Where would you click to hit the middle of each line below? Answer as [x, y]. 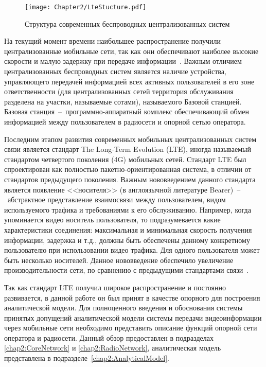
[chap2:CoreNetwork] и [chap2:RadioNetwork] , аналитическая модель [113, 348]
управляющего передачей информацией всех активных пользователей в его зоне [129, 81]
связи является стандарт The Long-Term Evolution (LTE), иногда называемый [128, 149]
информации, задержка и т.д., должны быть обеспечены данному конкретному [127, 240]
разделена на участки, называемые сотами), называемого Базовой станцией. [123, 101]
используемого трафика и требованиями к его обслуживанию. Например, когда [128, 209]
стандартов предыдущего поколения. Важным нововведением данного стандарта [130, 179]
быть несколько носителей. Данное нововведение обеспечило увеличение [119, 260]
